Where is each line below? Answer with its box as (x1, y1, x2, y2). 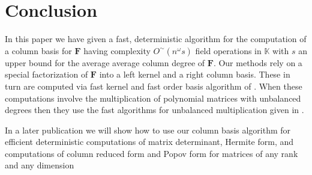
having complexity (83, 44, 151, 57)
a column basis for (5, 44, 72, 57)
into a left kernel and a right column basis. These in (99, 68, 290, 81)
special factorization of (5, 68, 88, 81)
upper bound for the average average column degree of (5, 56, 205, 69)
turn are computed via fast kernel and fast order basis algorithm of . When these (5, 79, 302, 92)
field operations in (195, 44, 262, 57)
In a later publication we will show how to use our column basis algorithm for (5, 123, 291, 136)
